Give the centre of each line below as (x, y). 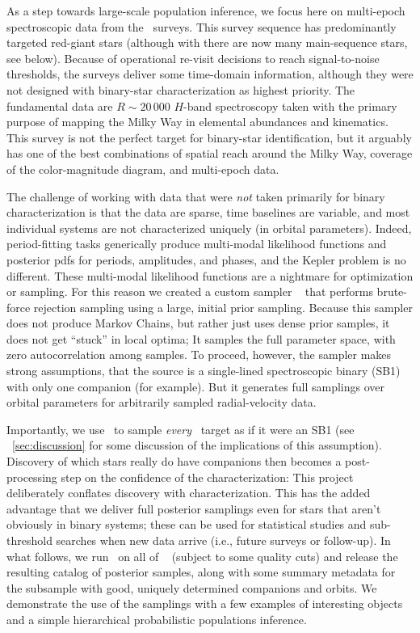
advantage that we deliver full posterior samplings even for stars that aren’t (194, 508)
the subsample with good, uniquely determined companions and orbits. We (192, 587)
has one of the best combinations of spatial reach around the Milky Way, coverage (210, 153)
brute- (392, 291)
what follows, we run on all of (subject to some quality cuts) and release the (202, 556)
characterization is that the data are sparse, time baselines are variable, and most (208, 212)
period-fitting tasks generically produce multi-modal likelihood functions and (197, 244)
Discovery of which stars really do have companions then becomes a (174, 461)
